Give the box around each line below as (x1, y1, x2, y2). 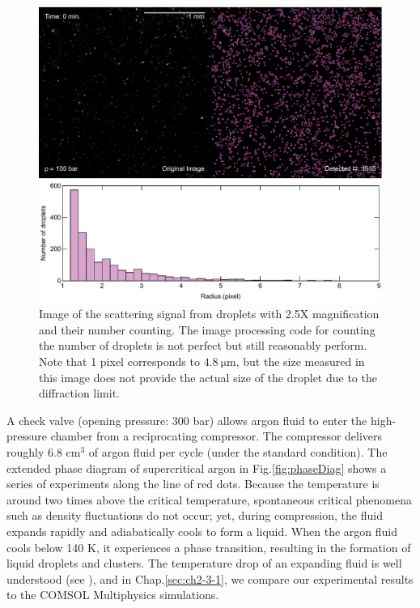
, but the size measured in (235, 352, 365, 369)
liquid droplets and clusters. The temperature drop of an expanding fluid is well (6, 555, 402, 572)
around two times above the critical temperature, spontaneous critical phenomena (6, 491, 412, 508)
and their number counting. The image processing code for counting (39, 321, 375, 338)
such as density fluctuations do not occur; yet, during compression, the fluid (6, 507, 383, 524)
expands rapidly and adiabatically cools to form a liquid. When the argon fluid (6, 522, 397, 539)
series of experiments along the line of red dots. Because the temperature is (6, 475, 380, 492)
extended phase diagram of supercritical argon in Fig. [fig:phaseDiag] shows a (6, 459, 387, 476)
